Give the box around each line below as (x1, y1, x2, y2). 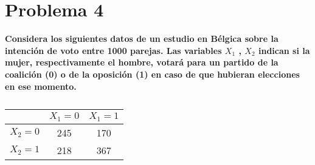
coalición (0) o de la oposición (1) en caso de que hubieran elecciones (5, 67, 300, 80)
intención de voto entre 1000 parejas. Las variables (5, 44, 222, 56)
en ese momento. (5, 79, 77, 92)
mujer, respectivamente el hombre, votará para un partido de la (5, 56, 279, 69)
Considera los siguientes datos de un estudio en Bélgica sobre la (5, 32, 279, 45)
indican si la (258, 44, 310, 56)
